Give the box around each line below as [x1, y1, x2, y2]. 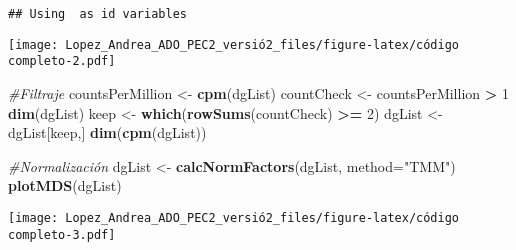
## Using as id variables [8, 7, 187, 21]
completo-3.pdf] [8, 227, 116, 242]
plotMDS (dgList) [8, 175, 122, 196]
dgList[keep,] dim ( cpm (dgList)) [8, 122, 207, 143]
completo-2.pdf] [8, 54, 116, 69]
